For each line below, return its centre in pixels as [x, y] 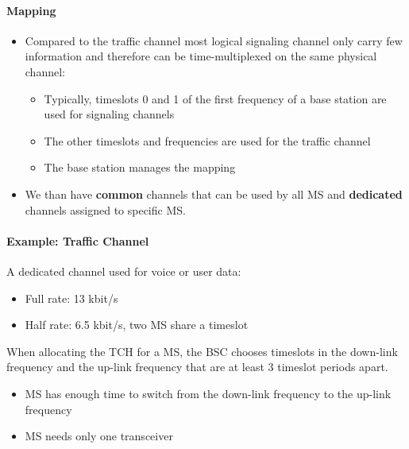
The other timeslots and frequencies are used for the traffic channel [207, 140]
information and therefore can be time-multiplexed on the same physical [201, 56]
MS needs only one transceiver [99, 436]
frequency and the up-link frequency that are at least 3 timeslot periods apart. [197, 367]
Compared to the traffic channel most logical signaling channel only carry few [214, 40]
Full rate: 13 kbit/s [71, 298]
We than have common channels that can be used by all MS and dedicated [214, 194]
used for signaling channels [109, 114]
